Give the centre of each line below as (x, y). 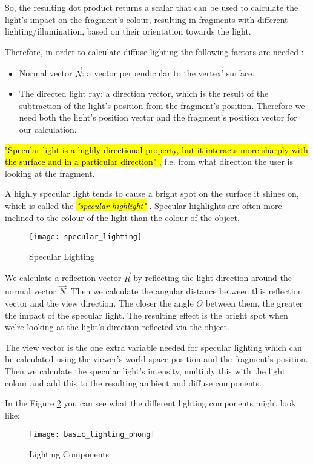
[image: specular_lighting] (86, 237)
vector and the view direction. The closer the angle (99, 303)
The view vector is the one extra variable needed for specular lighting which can (153, 347)
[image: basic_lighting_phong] (92, 435)
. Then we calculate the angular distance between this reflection (184, 291)
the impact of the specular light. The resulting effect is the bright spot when (147, 315)
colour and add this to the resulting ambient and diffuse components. (133, 383)
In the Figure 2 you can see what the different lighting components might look (150, 403)
